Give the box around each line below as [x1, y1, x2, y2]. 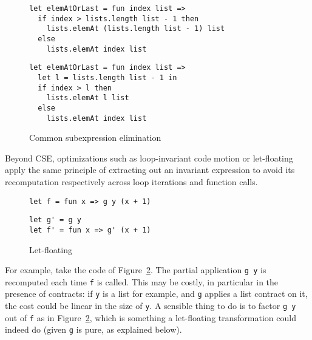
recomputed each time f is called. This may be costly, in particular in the [5, 275, 279, 288]
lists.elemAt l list [46, 93, 129, 103]
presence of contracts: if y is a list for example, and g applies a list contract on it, [5, 287, 308, 300]
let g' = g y [29, 216, 81, 225]
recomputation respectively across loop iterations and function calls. [5, 175, 258, 188]
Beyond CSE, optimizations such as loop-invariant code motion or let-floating [5, 151, 293, 164]
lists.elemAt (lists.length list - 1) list [46, 24, 225, 33]
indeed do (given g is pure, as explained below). [5, 323, 182, 336]
